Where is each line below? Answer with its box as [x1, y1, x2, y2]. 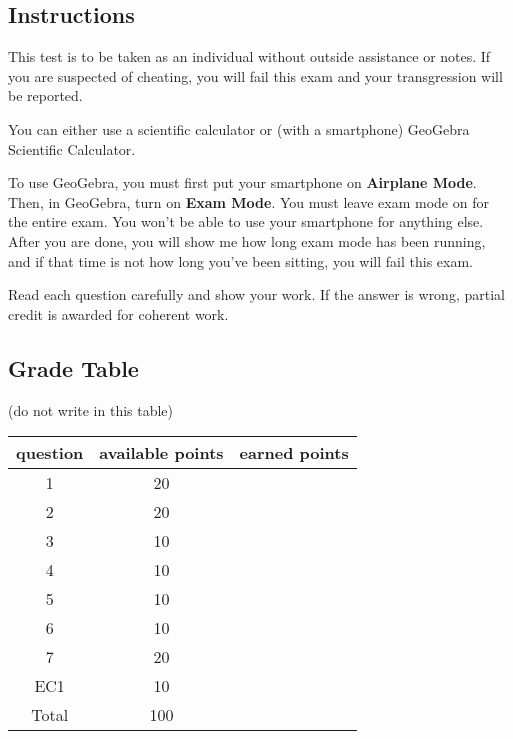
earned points [239, 441, 349, 465]
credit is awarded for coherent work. [8, 303, 229, 324]
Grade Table [8, 352, 139, 383]
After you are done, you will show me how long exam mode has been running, [8, 230, 486, 251]
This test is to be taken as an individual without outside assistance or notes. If [8, 46, 491, 67]
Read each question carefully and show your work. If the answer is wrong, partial [8, 284, 505, 305]
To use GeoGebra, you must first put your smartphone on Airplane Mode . [8, 172, 477, 193]
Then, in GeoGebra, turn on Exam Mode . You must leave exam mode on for [8, 191, 489, 212]
